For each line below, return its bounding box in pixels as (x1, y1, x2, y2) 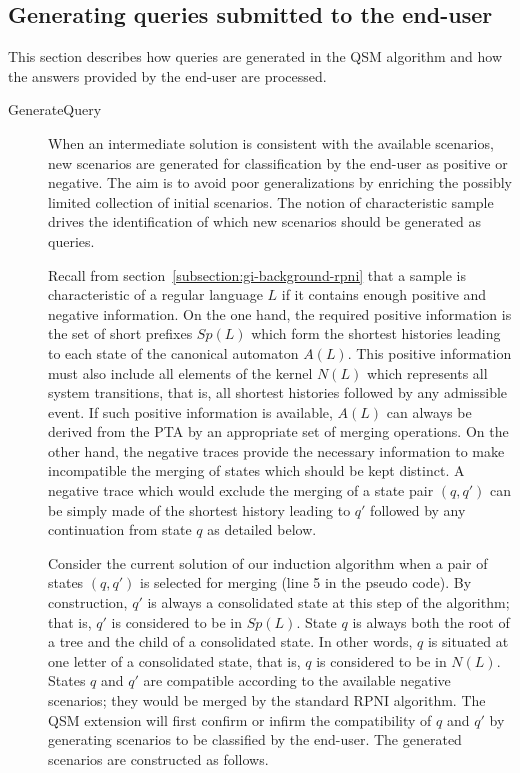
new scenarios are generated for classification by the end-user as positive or (48, 152, 508, 173)
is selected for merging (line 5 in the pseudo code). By (140, 572, 472, 593)
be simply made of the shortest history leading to (48, 499, 351, 520)
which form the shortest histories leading (251, 323, 501, 344)
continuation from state (48, 519, 192, 540)
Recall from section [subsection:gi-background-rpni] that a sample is (48, 264, 467, 285)
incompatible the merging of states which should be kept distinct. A (48, 460, 465, 481)
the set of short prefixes (48, 323, 193, 344)
